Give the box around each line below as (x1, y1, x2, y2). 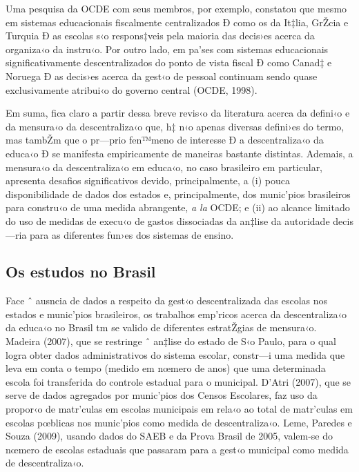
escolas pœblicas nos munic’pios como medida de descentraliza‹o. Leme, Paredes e (6, 415, 352, 429)
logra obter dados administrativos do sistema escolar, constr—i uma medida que (6, 347, 345, 362)
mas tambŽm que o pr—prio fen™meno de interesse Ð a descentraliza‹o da (6, 132, 324, 147)
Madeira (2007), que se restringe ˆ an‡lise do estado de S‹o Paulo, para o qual (6, 334, 336, 348)
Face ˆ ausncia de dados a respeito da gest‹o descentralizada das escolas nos (6, 293, 328, 308)
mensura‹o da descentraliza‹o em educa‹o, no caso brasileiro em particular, (6, 159, 323, 174)
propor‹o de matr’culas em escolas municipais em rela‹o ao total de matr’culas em (6, 402, 353, 416)
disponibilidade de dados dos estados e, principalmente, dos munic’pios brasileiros (6, 186, 351, 201)
